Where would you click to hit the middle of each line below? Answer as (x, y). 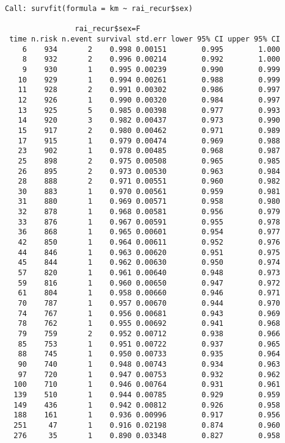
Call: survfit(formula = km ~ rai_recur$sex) (99, 9)
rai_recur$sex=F (107, 29)
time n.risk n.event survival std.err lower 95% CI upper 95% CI (145, 39)
